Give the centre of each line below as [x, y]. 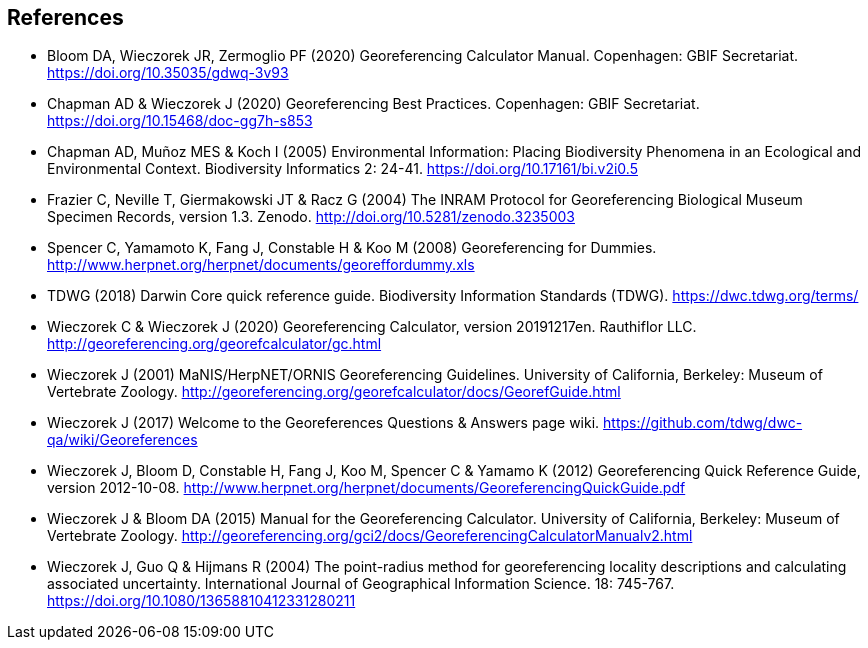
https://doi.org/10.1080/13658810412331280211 [201, 601]
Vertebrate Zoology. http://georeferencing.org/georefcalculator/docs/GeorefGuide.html [334, 392]
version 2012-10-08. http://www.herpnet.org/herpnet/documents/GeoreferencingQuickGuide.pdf [366, 488]
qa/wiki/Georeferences [122, 440]
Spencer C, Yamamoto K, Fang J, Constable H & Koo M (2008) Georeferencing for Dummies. [352, 248]
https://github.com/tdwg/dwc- [703, 423]
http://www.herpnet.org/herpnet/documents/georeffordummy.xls [261, 265]
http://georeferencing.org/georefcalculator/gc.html [214, 344]
